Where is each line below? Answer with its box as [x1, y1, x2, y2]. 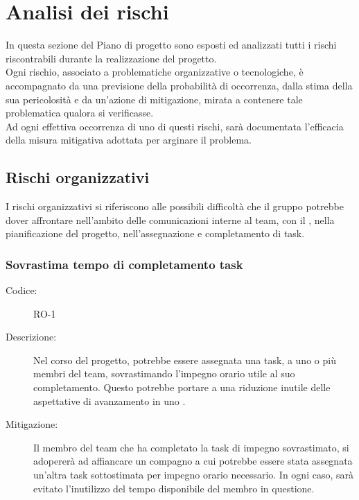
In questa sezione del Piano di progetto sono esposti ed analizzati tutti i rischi [6, 37, 337, 52]
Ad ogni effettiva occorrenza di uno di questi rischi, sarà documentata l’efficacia [6, 119, 344, 133]
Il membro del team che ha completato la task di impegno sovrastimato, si [33, 440, 349, 454]
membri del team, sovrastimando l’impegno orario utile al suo [33, 366, 295, 381]
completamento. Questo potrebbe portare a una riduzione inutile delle [33, 380, 331, 395]
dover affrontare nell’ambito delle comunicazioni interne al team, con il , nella [6, 212, 335, 227]
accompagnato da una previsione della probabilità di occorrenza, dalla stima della [6, 78, 353, 92]
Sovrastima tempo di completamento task [6, 255, 243, 273]
